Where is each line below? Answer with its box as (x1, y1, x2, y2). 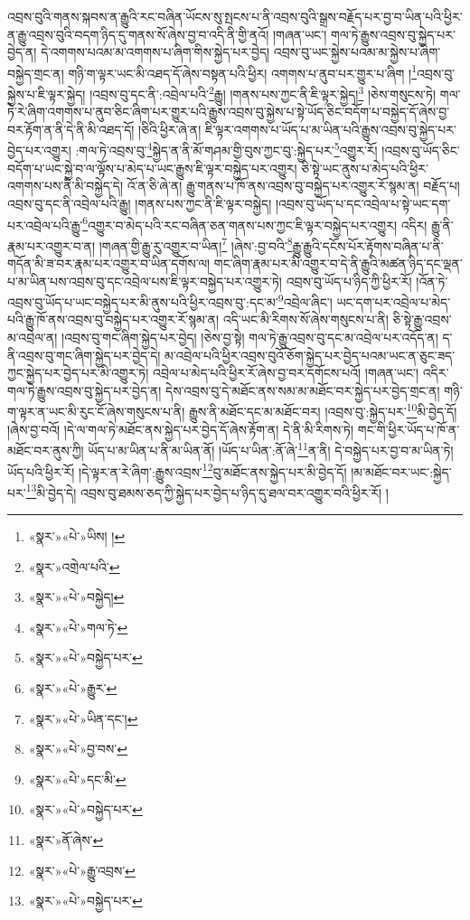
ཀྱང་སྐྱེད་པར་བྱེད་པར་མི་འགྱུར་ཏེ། (7, 363, 149, 382)
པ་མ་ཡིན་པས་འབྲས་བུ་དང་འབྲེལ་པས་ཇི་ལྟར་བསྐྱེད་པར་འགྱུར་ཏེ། (7, 271, 282, 290)
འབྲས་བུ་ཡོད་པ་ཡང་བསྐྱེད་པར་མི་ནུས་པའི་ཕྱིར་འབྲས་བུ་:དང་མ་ (7, 292, 278, 311)
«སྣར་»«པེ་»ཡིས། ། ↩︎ (28, 527, 126, 545)
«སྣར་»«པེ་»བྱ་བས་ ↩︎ (28, 739, 127, 758)
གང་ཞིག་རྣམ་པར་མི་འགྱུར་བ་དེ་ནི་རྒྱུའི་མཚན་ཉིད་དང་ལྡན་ (213, 254, 463, 272)
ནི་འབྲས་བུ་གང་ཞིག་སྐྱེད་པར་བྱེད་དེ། (7, 345, 161, 364)
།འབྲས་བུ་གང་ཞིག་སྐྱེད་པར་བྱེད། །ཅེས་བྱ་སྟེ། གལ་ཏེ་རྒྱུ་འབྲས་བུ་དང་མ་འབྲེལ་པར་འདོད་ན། (61, 328, 438, 347)
